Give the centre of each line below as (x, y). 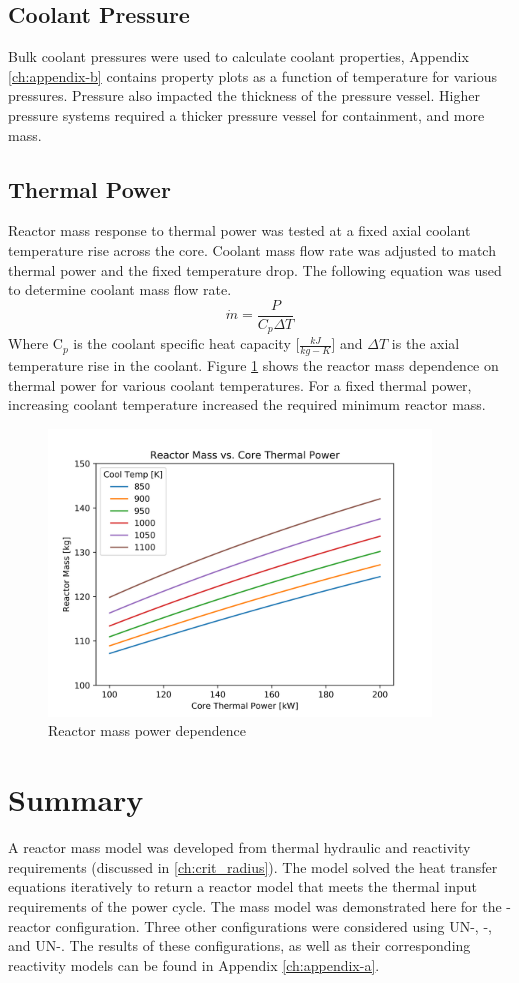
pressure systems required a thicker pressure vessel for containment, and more (246, 114)
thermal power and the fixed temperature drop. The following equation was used (255, 269)
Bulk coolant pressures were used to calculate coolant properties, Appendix (238, 56)
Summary (76, 799)
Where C (35, 343)
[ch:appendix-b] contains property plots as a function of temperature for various (253, 75)
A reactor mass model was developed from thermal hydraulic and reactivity (239, 847)
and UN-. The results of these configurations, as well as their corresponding (239, 945)
